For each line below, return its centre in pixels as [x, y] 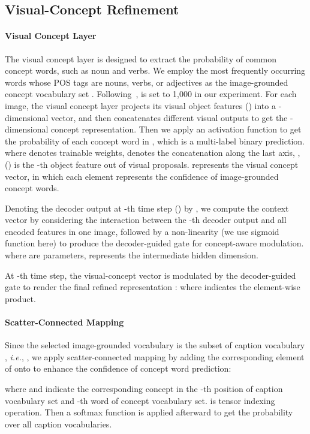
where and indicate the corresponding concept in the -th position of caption [144, 389]
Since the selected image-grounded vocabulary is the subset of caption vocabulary [155, 345]
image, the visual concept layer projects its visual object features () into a [140, 105]
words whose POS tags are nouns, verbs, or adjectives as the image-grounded [147, 82]
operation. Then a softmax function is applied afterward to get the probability [149, 412]
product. [20, 298]
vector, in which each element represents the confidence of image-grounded [142, 176]
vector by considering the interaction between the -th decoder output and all [146, 220]
